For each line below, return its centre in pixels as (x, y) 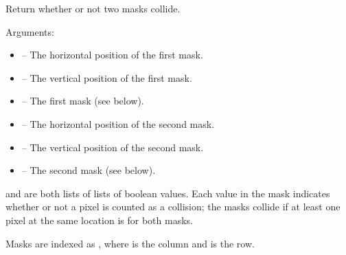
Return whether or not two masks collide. (93, 8)
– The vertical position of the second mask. (113, 147)
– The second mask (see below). (89, 170)
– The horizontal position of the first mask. (112, 55)
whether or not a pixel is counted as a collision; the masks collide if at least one (173, 207)
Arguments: (30, 31)
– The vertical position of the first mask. (107, 77)
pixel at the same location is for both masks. (99, 220)
